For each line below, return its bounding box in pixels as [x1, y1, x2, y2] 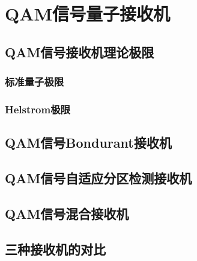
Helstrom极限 [5, 101, 70, 116]
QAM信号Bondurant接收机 [5, 133, 172, 152]
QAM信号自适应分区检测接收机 [5, 169, 192, 187]
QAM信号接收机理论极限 [5, 42, 154, 61]
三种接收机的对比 [5, 239, 106, 258]
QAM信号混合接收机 [5, 204, 129, 222]
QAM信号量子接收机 [5, 1, 171, 26]
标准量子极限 [5, 74, 64, 89]
